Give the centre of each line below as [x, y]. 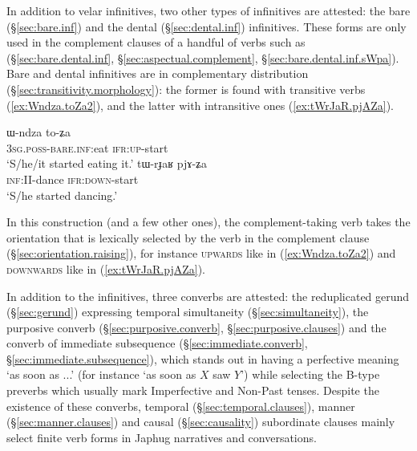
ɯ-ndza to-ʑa [39, 132]
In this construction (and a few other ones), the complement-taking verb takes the [208, 222]
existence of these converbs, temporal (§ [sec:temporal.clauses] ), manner [181, 406]
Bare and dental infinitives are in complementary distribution [158, 73]
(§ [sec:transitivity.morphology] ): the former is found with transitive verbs [186, 89]
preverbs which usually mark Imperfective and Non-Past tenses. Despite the [193, 390]
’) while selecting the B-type [310, 374]
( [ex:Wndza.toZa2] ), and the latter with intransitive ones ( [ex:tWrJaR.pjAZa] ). [200, 105]
